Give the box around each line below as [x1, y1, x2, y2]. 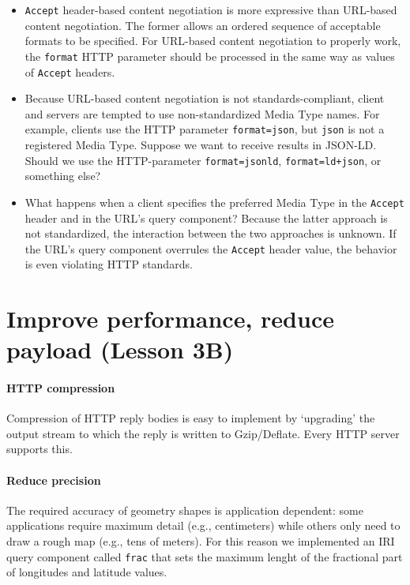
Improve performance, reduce [6, 302, 334, 335]
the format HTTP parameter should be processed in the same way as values [24, 47, 395, 64]
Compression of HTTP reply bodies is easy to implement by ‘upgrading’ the [6, 410, 375, 426]
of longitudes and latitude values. [6, 564, 167, 580]
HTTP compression [6, 380, 115, 396]
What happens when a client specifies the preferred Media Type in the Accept [24, 193, 404, 210]
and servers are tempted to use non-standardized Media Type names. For [24, 105, 380, 122]
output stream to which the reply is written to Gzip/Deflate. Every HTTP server [6, 425, 400, 441]
